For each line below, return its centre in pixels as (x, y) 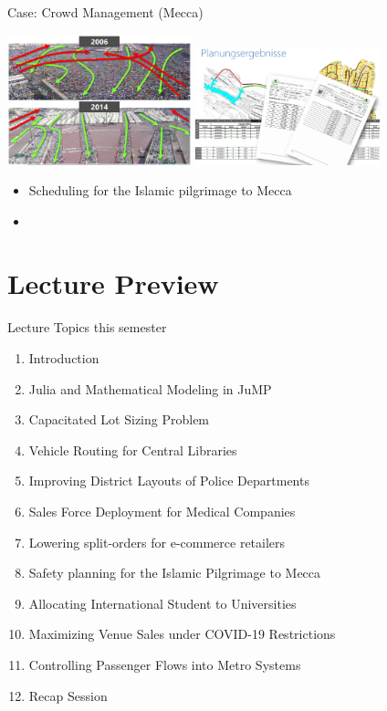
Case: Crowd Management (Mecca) (105, 12)
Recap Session (68, 695)
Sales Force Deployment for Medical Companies (162, 511)
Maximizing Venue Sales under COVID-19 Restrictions (182, 634)
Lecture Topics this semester (87, 327)
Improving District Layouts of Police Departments (169, 481)
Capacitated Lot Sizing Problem (119, 419)
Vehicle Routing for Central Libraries (133, 450)
